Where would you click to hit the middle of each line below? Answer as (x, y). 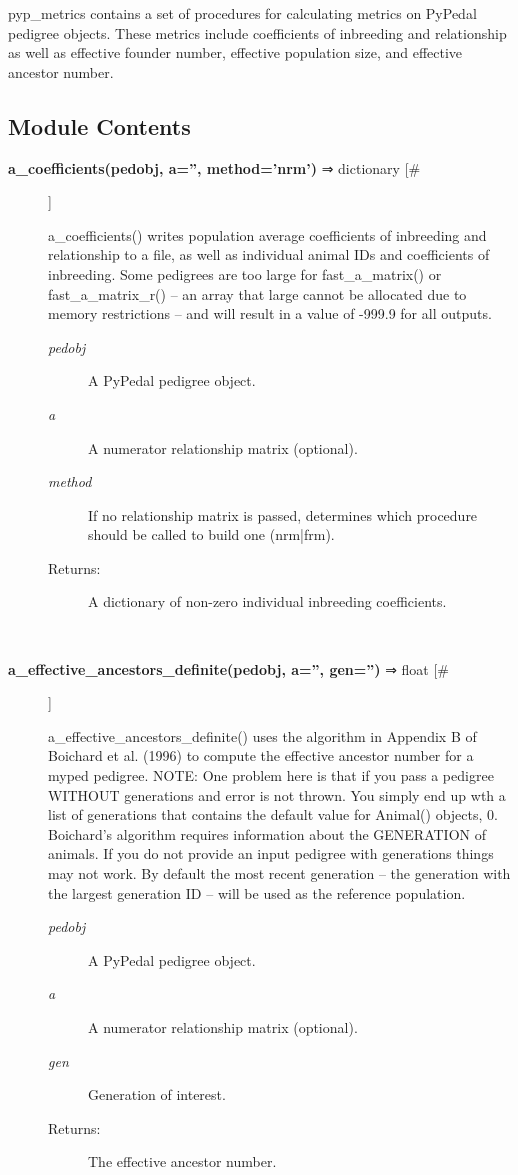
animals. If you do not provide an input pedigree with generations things (271, 853)
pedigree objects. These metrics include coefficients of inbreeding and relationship (257, 32)
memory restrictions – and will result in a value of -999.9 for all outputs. (270, 313)
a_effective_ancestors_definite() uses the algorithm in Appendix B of (262, 735)
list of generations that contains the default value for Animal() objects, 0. (273, 814)
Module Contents (99, 125)
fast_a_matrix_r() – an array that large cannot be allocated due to (257, 293)
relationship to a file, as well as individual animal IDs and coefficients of (269, 254)
